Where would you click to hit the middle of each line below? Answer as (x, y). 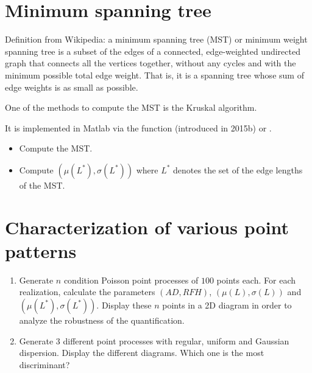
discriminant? (44, 364)
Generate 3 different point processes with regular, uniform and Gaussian (154, 340)
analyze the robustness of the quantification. (102, 320)
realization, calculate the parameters (87, 292)
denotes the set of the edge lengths (238, 169)
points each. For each (256, 280)
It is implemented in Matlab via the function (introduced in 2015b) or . (138, 127)
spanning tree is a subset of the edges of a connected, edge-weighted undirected (153, 51)
